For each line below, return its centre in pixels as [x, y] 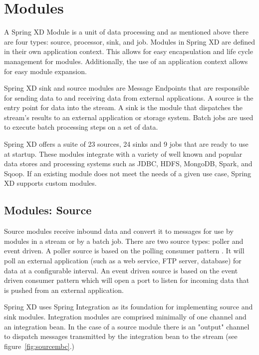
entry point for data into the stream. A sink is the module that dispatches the [124, 107]
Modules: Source [48, 210]
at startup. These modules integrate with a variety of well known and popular [123, 153]
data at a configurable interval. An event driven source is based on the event [121, 270]
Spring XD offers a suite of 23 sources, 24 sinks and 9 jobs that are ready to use [126, 144]
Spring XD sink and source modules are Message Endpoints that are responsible [127, 88]
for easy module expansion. [45, 71]
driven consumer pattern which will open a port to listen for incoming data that [127, 280]
